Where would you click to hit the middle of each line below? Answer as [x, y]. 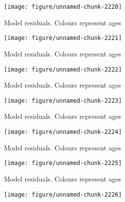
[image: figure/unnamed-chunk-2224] [63, 132]
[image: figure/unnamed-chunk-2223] [63, 101]
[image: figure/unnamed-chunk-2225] [63, 163]
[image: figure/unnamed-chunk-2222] [63, 69]
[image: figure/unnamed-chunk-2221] [63, 38]
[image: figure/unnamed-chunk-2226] [63, 194]
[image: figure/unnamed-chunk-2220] [63, 7]
